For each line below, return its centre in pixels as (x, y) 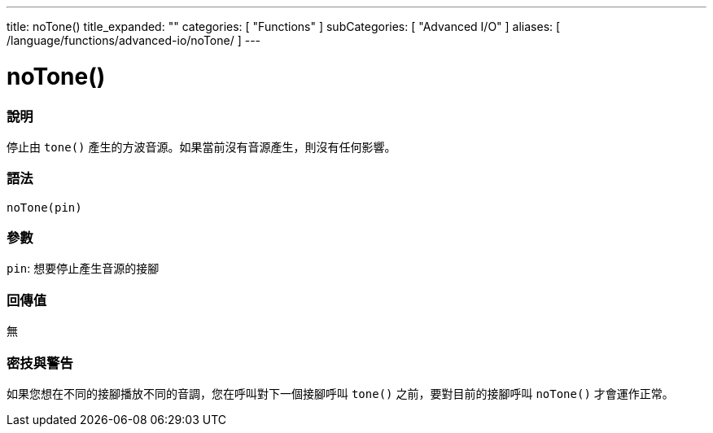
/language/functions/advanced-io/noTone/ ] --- (134, 40)
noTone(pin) (44, 207)
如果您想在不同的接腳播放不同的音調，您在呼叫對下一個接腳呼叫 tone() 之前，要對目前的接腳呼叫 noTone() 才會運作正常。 (340, 393)
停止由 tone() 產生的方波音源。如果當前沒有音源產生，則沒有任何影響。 (201, 147)
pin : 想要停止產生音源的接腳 (83, 269)
